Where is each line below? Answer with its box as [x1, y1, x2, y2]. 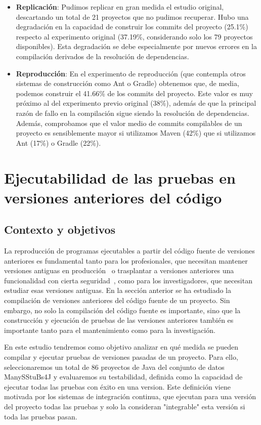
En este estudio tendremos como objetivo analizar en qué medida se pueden [4, 342, 238, 352]
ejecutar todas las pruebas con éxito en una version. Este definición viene [4, 381, 231, 392]
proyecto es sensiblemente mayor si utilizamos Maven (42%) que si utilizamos [16, 127, 256, 138]
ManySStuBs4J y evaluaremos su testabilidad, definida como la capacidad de [4, 371, 243, 382]
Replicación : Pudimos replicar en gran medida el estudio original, [16, 2, 224, 12]
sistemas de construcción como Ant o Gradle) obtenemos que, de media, [16, 78, 239, 89]
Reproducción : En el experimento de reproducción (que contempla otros [16, 68, 246, 78]
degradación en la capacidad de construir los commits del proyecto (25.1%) [16, 21, 248, 32]
